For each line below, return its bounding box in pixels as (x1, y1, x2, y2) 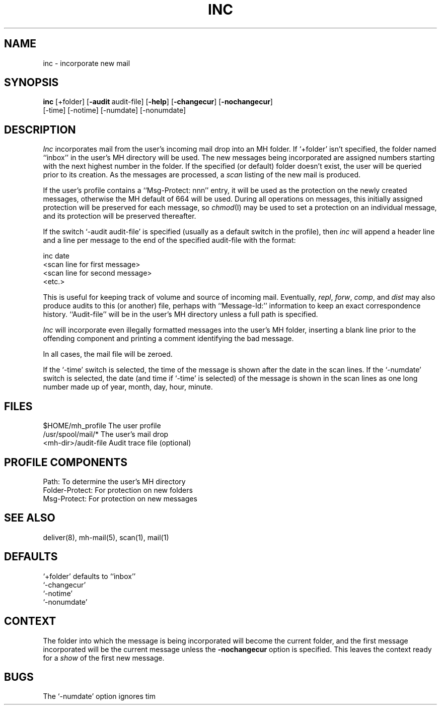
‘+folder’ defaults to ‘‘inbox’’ (43, 571, 136, 581)
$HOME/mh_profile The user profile (43, 421, 161, 430)
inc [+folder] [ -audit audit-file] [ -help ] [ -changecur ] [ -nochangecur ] (43, 97, 273, 106)
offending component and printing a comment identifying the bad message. (43, 334, 294, 343)
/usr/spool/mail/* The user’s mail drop (43, 430, 169, 439)
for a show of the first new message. (43, 653, 165, 662)
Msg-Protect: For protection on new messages (43, 494, 197, 503)
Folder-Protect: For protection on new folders (43, 485, 193, 494)
